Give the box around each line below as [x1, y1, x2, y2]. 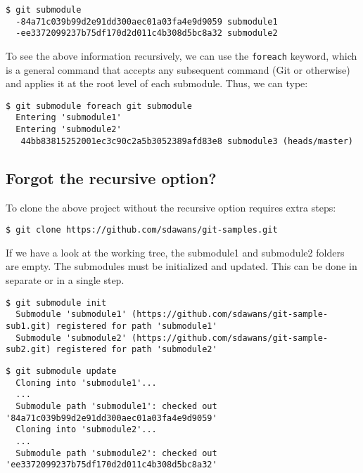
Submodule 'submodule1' [15, 309, 127, 320]
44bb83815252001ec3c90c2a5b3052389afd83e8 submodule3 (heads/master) [20, 136, 353, 146]
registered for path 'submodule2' [56, 344, 217, 355]
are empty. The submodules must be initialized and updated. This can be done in [6, 259, 357, 273]
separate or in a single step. [6, 273, 125, 287]
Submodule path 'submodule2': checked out [15, 448, 217, 458]
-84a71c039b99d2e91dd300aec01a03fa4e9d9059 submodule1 [15, 16, 278, 27]
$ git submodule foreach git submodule [6, 101, 192, 111]
